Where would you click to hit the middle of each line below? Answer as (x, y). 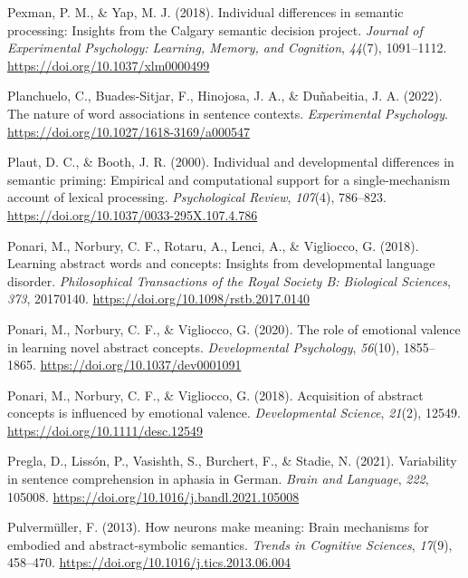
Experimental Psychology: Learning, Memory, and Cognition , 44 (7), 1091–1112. (227, 48)
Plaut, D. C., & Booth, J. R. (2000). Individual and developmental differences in (231, 162)
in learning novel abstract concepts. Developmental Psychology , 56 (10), (204, 347)
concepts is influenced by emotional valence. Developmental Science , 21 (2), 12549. (234, 413)
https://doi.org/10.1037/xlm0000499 (109, 65)
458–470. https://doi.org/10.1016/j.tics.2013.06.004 (149, 562)
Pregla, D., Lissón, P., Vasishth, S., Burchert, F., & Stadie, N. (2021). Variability (232, 461)
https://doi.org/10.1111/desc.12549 (105, 430)
